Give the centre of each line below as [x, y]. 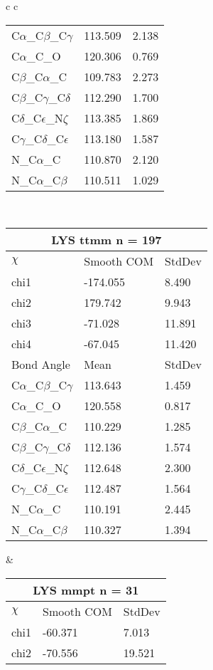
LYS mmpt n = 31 [86, 590]
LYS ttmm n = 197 [106, 240]
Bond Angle [41, 365]
